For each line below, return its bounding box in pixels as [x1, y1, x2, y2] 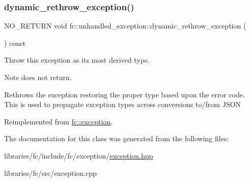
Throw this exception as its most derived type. [4, 55, 150, 65]
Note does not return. [4, 72, 72, 82]
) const [4, 37, 26, 48]
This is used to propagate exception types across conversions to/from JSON [4, 99, 241, 110]
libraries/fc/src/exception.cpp [4, 167, 97, 178]
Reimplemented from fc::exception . [4, 116, 113, 126]
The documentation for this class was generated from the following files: [4, 133, 229, 144]
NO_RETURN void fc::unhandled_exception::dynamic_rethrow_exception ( [4, 20, 246, 31]
